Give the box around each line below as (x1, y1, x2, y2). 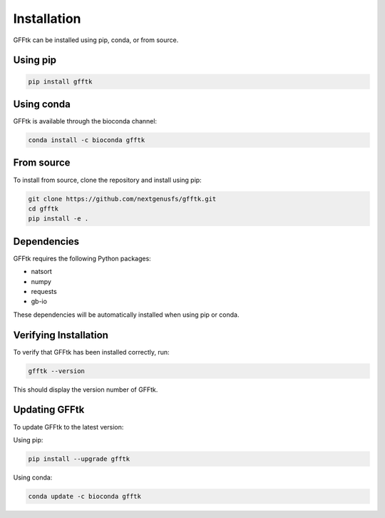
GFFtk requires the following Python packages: (13, 254, 151, 263)
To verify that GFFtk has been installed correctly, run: (13, 347, 170, 356)
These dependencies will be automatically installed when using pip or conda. (13, 310, 240, 319)
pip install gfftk (28, 77, 93, 86)
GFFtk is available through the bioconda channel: (13, 117, 157, 126)
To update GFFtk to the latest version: (13, 422, 124, 431)
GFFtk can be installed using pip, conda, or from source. (13, 36, 179, 44)
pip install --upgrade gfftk (28, 454, 130, 463)
